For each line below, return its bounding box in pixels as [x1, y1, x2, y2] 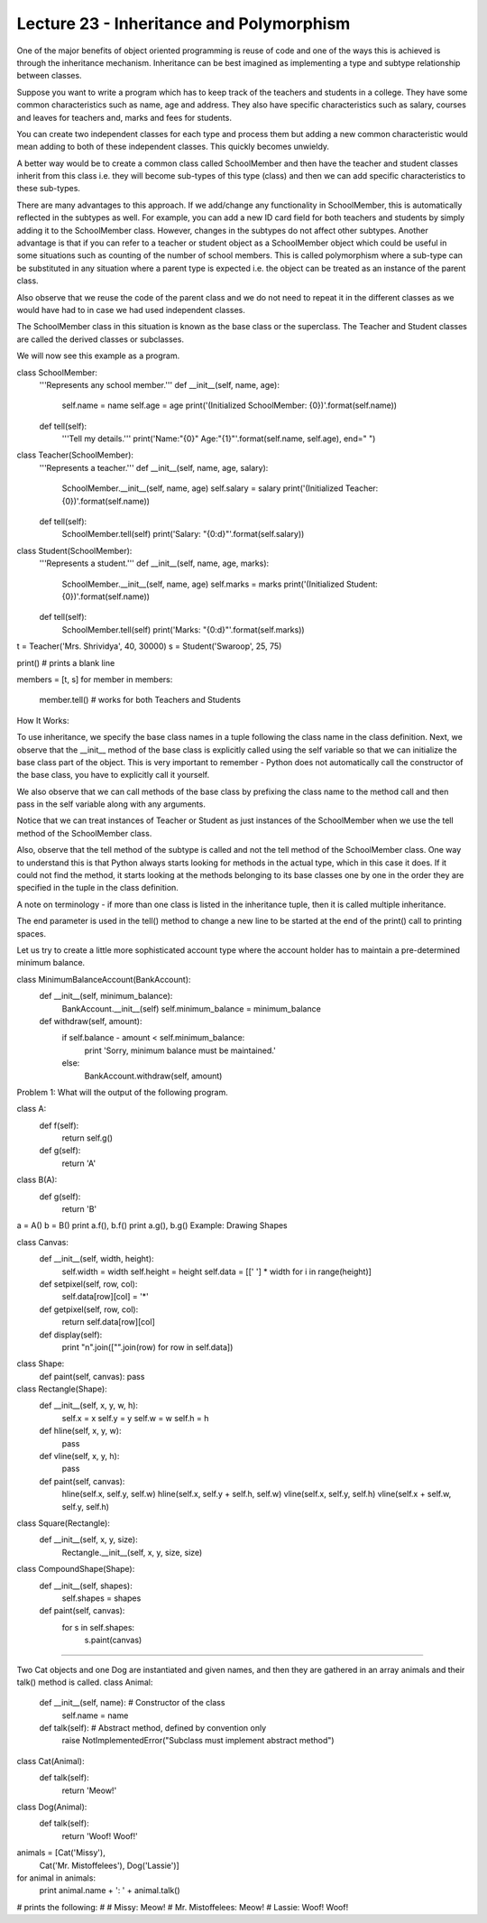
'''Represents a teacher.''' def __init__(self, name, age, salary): [39, 462, 269, 473]
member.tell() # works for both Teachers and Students [39, 695, 241, 706]
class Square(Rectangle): [16, 1518, 110, 1529]
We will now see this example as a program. [16, 350, 180, 361]
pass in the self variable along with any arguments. [16, 799, 207, 809]
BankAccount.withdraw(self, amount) [84, 1070, 223, 1081]
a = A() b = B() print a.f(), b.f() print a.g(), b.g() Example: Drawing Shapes [16, 1220, 288, 1231]
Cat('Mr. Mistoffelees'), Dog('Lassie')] [39, 1860, 179, 1871]
